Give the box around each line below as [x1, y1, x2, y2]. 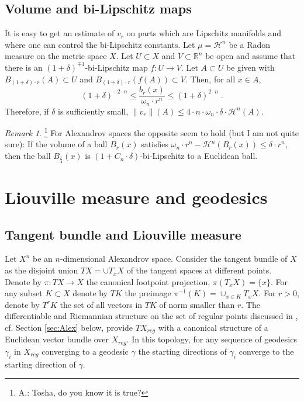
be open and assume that [205, 50, 296, 62]
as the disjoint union [5, 264, 78, 276]
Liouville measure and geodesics [5, 185, 268, 209]
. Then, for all [185, 72, 236, 85]
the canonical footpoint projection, [86, 275, 210, 287]
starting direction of [5, 358, 76, 370]
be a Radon [229, 38, 271, 50]
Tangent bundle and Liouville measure [5, 225, 241, 243]
